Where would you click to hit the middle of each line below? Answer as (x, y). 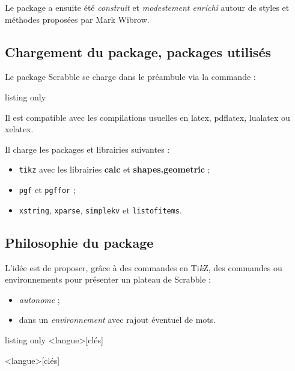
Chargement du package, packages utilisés (138, 51)
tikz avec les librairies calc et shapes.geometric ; (114, 169)
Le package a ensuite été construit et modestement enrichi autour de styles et (147, 7)
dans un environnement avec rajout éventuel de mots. (117, 320)
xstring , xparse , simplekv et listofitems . (100, 210)
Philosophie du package (79, 242)
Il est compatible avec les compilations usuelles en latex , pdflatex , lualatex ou (147, 117)
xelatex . (19, 129)
